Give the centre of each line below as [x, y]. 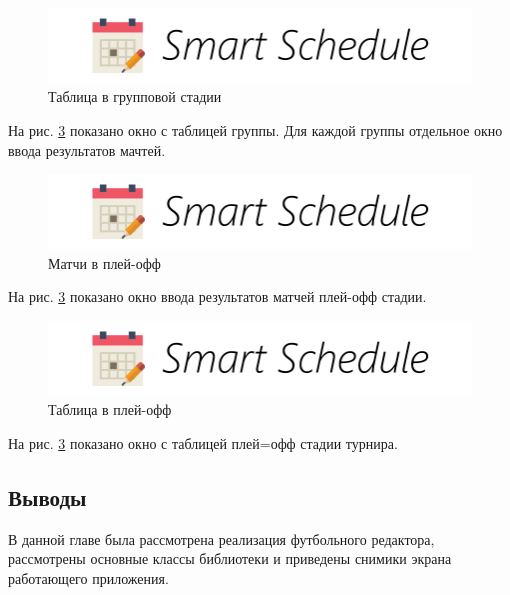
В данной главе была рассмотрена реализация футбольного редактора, [221, 538]
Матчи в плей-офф [104, 262]
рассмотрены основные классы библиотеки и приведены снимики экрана [230, 558]
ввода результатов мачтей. [87, 149]
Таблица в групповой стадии [135, 96]
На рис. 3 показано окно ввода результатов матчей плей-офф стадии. [217, 296]
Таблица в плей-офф [110, 409]
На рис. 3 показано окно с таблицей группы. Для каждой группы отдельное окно [255, 130]
